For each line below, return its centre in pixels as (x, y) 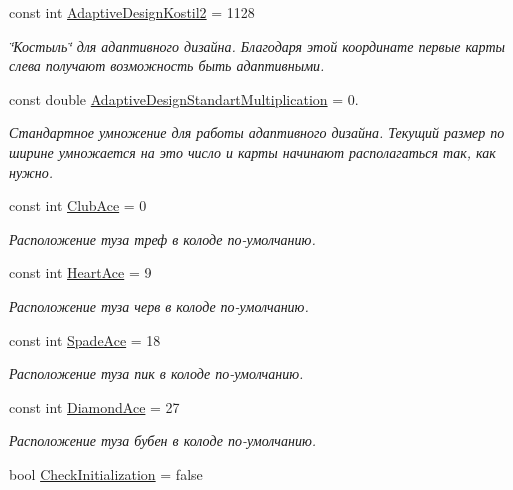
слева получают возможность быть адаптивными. (167, 65)
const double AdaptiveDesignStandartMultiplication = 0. (184, 98)
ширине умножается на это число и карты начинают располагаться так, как (252, 151)
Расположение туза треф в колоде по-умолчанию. (162, 238)
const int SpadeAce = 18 (85, 339)
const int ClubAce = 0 (78, 205)
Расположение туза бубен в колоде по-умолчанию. (163, 440)
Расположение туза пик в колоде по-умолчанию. (156, 373)
